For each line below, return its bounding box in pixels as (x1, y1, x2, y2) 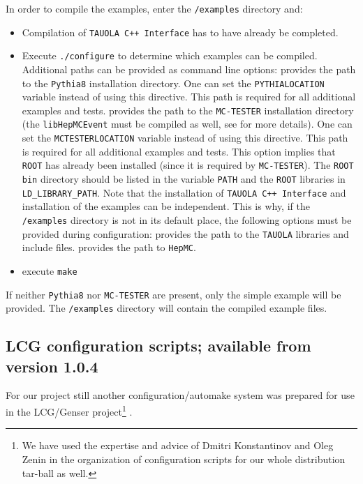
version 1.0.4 (6, 355, 98, 377)
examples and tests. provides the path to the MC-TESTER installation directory (22, 103, 354, 117)
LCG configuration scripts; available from (6, 335, 311, 356)
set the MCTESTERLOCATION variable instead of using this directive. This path (22, 130, 348, 145)
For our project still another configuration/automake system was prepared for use (6, 388, 355, 402)
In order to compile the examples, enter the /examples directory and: (6, 1, 303, 15)
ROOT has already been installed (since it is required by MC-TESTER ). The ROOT (22, 158, 354, 172)
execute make (22, 263, 77, 278)
